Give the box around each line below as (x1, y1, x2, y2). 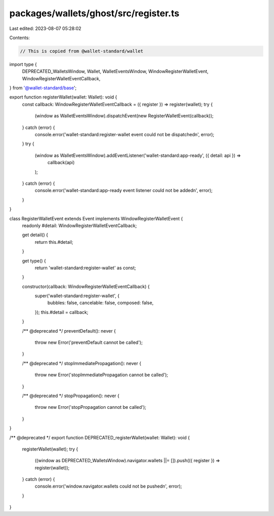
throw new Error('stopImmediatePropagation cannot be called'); (35, 372, 168, 378)
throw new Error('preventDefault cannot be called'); (35, 339, 143, 345)
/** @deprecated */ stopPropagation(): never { (22, 393, 120, 399)
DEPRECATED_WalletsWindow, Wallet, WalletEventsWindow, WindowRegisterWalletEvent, (22, 69, 209, 75)
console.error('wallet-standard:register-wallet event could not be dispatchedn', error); (35, 132, 215, 138)
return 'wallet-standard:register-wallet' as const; (35, 265, 136, 271)
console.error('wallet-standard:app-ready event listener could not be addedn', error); (35, 187, 213, 193)
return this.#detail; (35, 239, 74, 245)
